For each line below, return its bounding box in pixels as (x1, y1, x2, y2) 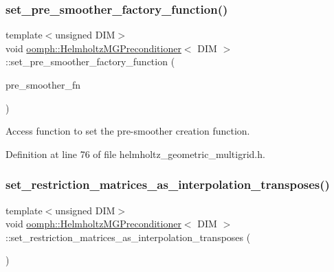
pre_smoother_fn (5, 78, 81, 91)
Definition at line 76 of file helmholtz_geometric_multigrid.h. (5, 146, 265, 161)
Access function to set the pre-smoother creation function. (5, 124, 250, 138)
